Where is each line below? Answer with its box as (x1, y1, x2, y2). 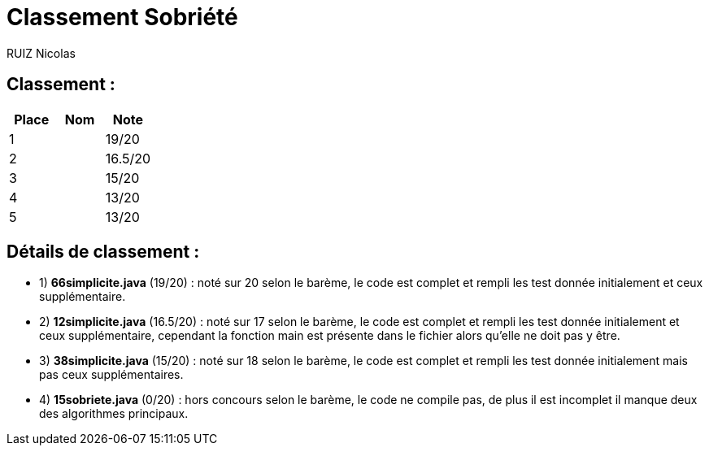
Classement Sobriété (7, 3, 238, 31)
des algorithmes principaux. (39, 406, 189, 421)
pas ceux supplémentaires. (39, 367, 184, 382)
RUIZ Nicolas (7, 46, 76, 60)
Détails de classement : (7, 241, 200, 263)
